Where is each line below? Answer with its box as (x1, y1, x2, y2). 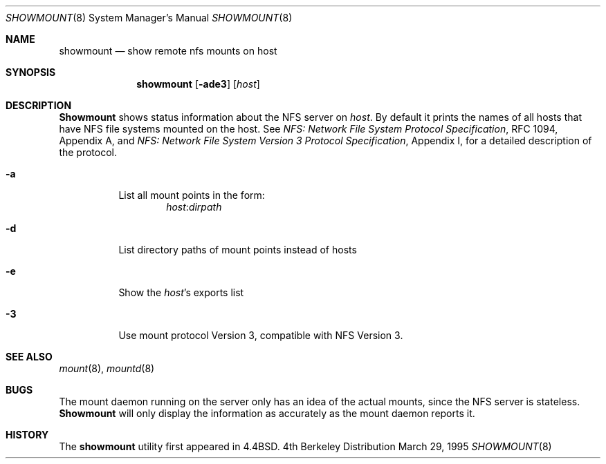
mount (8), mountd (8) (59, 362, 155, 374)
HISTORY (6, 429, 49, 441)
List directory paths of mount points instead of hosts (118, 244, 357, 255)
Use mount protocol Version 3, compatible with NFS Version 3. (118, 329, 403, 341)
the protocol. (59, 146, 118, 158)
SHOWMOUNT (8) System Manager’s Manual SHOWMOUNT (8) (6, 12, 293, 23)
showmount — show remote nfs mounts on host (59, 45, 277, 57)
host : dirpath (166, 201, 222, 213)
